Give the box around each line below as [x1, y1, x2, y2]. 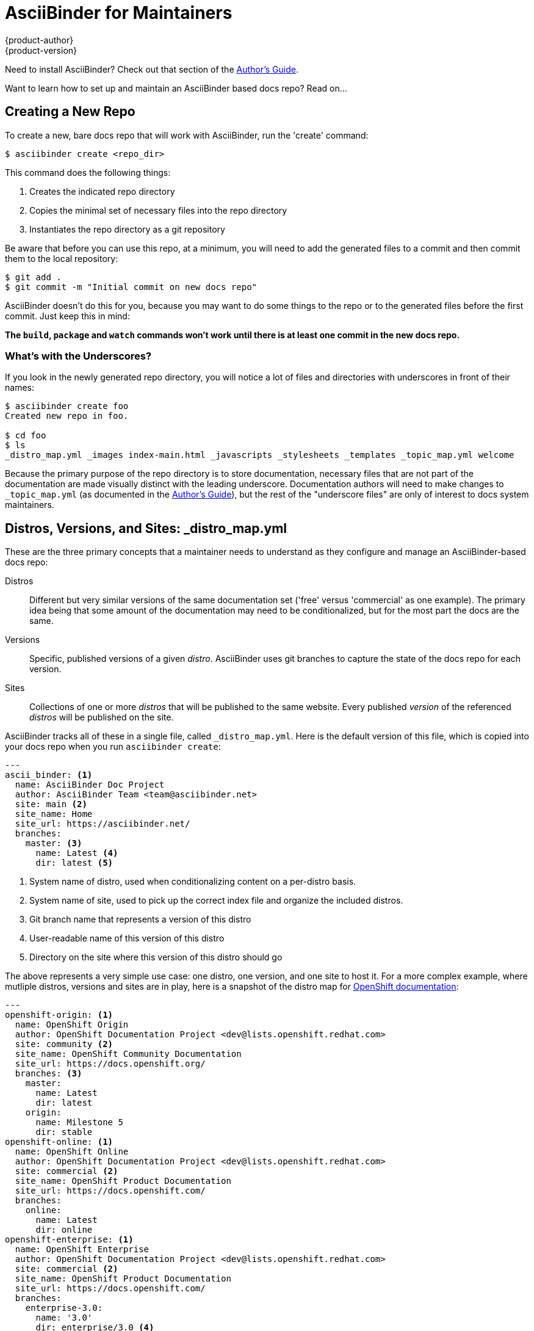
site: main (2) [15, 799, 87, 810]
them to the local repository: [5, 253, 118, 264]
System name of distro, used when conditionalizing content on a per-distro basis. [29, 876, 356, 887]
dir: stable [35, 1127, 93, 1137]
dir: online [35, 1225, 93, 1235]
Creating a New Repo [5, 104, 135, 120]
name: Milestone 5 [35, 1117, 123, 1128]
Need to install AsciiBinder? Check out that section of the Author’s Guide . [5, 63, 298, 74]
